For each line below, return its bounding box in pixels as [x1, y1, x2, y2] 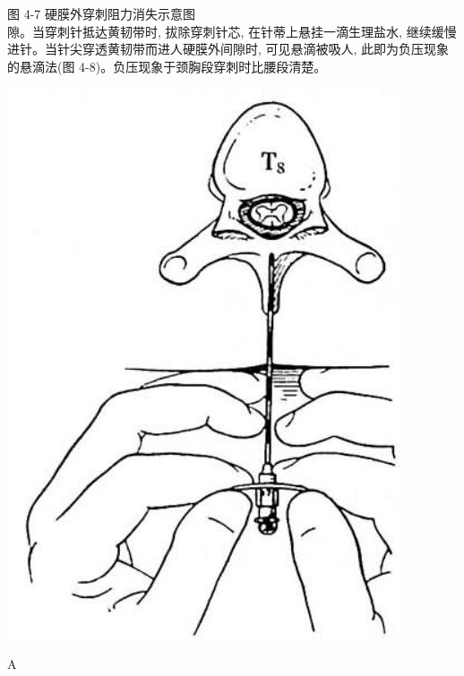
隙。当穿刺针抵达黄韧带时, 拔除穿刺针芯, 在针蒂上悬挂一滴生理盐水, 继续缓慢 [7, 21, 457, 40]
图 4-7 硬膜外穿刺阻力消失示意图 [7, 4, 195, 22]
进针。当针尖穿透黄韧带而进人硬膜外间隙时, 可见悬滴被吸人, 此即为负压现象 [7, 39, 450, 58]
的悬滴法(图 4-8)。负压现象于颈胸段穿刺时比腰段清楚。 [7, 56, 327, 75]
